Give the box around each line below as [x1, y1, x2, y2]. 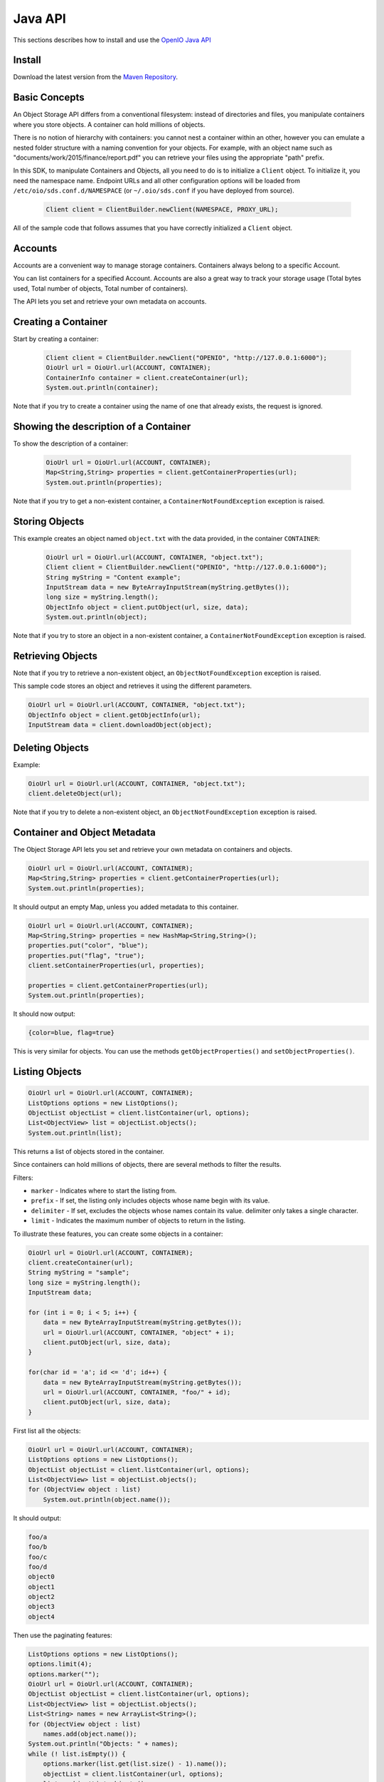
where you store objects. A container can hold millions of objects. [13, 120, 206, 128]
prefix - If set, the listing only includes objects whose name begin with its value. [31, 1196, 270, 1205]
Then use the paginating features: [13, 1631, 113, 1639]
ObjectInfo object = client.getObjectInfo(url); [28, 711, 201, 719]
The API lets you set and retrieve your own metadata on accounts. [13, 297, 207, 306]
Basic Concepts [13, 91, 85, 103]
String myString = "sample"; [28, 1269, 130, 1277]
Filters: [13, 1173, 33, 1182]
